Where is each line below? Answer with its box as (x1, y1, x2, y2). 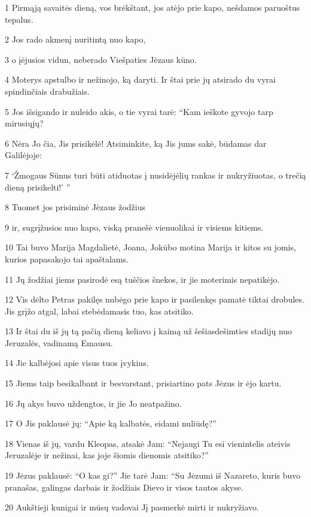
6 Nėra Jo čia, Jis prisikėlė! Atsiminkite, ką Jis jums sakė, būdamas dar (5, 137, 267, 149)
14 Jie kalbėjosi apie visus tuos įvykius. (5, 356, 149, 369)
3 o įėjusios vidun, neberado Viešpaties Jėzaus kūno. (5, 53, 197, 65)
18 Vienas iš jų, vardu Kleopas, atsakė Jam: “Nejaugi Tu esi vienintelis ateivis (5, 437, 291, 449)
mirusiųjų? (5, 117, 44, 129)
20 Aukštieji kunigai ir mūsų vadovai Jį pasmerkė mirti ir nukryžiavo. (5, 501, 259, 513)
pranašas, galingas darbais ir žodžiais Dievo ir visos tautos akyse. (5, 480, 243, 493)
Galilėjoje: (5, 149, 42, 161)
